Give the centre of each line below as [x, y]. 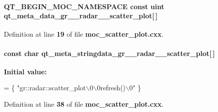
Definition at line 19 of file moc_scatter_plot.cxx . [84, 34]
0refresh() [111, 88]
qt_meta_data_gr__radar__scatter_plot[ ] [81, 16]
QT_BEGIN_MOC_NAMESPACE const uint [84, 6]
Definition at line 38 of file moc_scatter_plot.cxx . [84, 104]
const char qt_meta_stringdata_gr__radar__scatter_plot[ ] [109, 53]
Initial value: [25, 71]
